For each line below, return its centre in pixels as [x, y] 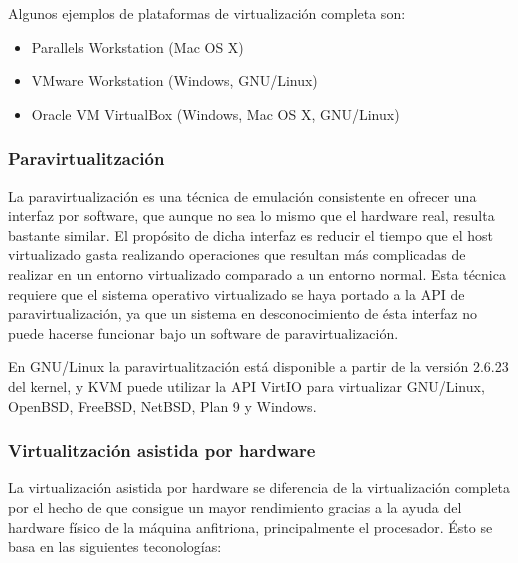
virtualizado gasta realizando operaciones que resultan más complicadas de [237, 254]
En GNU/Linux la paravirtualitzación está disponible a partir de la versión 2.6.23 [258, 366]
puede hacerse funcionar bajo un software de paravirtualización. [203, 332]
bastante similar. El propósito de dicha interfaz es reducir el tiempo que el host [250, 234]
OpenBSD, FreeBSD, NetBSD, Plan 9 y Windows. [162, 405]
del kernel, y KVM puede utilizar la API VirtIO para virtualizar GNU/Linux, [246, 385]
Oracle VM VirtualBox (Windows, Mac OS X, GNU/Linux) [215, 113]
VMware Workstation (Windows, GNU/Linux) [174, 80]
